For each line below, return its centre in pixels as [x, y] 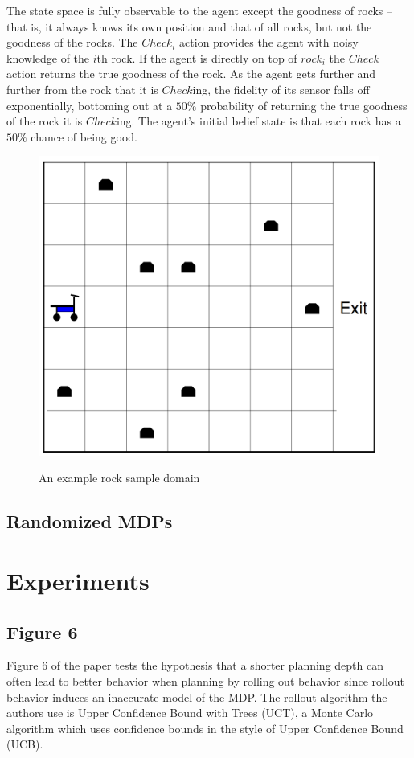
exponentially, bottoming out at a [90, 105]
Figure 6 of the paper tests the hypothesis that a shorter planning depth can [195, 665]
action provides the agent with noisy [269, 42]
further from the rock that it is [82, 89]
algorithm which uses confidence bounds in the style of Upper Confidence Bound [205, 728]
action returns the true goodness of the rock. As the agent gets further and [191, 74]
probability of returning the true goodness [304, 105]
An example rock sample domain [119, 478]
